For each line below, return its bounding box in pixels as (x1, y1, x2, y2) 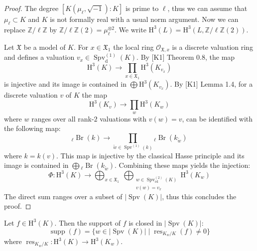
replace (4, 24, 25, 34)
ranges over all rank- (31, 113, 94, 124)
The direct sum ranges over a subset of (4, 191, 123, 201)
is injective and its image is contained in (4, 79, 127, 89)
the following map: (4, 123, 61, 133)
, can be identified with (182, 113, 253, 124)
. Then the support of (54, 217, 121, 228)
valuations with (100, 113, 147, 124)
